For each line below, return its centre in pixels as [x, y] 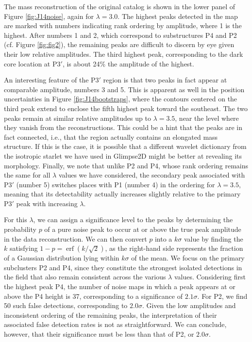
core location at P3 [32, 63]
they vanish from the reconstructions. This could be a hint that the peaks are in [123, 127]
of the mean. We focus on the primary [188, 258]
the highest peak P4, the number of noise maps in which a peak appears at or [120, 286]
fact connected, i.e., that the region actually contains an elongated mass [111, 137]
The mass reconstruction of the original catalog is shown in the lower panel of [120, 6]
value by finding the [213, 238]
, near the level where [207, 118]
